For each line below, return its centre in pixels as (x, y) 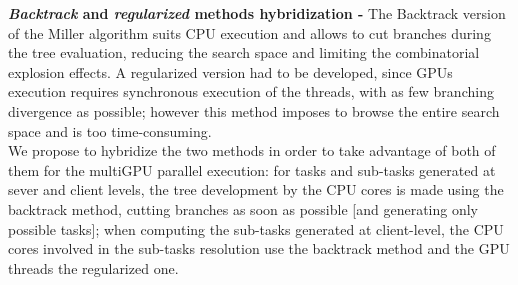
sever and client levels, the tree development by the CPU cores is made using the (256, 189)
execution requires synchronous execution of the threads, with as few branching (251, 91)
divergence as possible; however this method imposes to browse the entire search (254, 110)
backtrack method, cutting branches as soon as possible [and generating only (243, 208)
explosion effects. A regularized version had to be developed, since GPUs (230, 71)
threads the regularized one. (93, 267)
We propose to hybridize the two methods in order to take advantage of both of (252, 150)
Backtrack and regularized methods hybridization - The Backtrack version (257, 13)
